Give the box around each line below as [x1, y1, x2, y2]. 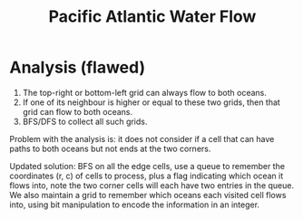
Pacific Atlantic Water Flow [48, 6, 257, 27]
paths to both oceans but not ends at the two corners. [9, 143, 211, 154]
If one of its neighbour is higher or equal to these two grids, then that [22, 97, 281, 108]
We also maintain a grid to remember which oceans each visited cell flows [9, 189, 287, 200]
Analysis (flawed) [9, 57, 146, 78]
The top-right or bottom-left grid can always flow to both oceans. [22, 87, 268, 98]
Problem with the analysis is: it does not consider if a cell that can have [9, 133, 275, 144]
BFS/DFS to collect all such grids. [22, 116, 148, 127]
